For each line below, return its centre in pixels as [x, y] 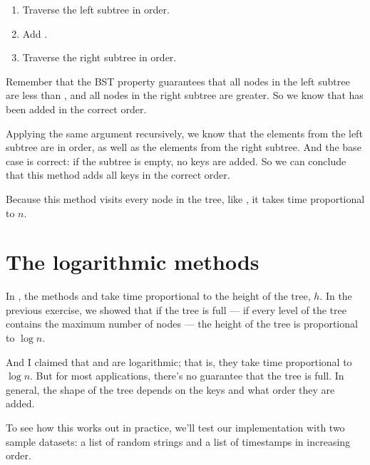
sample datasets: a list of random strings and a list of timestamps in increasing [178, 441]
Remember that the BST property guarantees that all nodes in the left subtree [178, 81]
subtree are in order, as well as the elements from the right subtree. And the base [184, 147]
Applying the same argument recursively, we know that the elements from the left [184, 133]
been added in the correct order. [76, 109]
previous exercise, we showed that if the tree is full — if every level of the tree [176, 309]
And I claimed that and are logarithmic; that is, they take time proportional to [179, 361]
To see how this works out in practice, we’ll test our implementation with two [175, 427]
